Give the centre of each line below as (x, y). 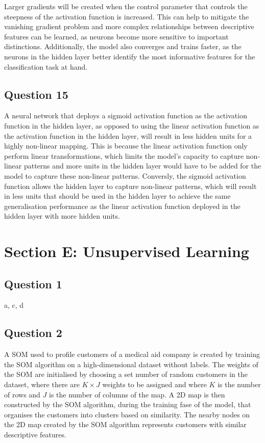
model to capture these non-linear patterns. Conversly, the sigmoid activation (125, 175)
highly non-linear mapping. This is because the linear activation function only (126, 146)
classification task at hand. (46, 66)
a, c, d (14, 305)
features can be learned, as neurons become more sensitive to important (116, 36)
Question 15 (36, 94)
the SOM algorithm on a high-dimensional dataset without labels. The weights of (131, 364)
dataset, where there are (42, 384)
